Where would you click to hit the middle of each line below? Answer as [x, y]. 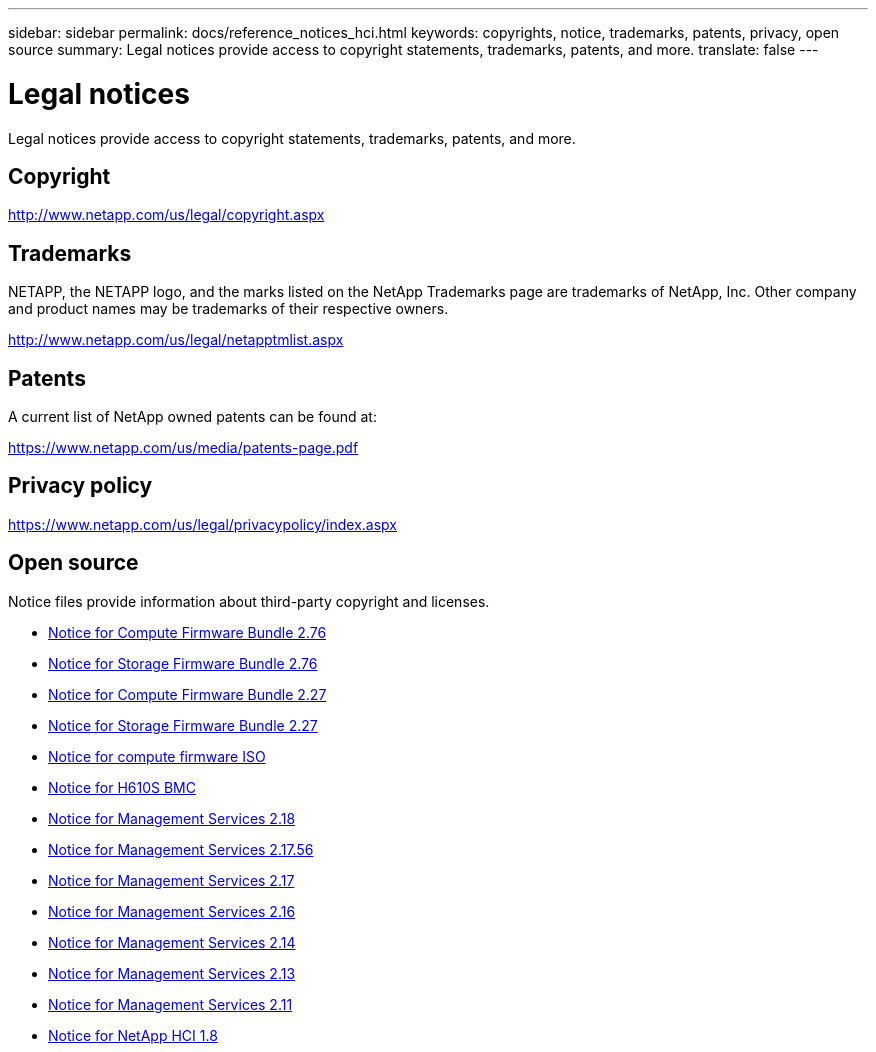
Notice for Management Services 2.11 [170, 1004]
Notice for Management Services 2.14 [172, 942]
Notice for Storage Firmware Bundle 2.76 [183, 663]
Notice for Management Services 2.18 [172, 818]
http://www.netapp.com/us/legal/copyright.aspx [166, 215]
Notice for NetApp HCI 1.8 [133, 1035]
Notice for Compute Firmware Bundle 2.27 [187, 694]
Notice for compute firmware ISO [157, 756]
